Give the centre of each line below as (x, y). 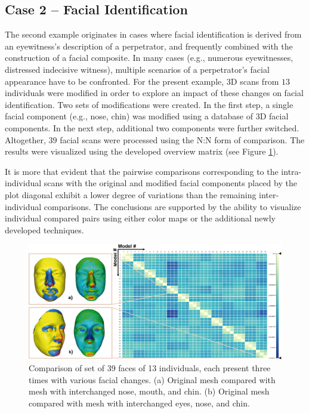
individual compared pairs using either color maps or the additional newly (140, 218)
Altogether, (25, 139)
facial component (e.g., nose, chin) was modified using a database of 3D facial (147, 116)
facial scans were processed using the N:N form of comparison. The (182, 139)
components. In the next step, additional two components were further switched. (152, 127)
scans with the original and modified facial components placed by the (170, 183)
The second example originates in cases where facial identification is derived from (153, 34)
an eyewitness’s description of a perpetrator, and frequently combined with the (149, 46)
